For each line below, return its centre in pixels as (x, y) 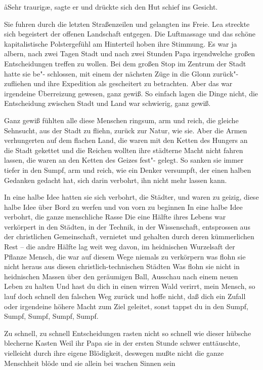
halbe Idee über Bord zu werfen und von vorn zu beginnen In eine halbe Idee (123, 207)
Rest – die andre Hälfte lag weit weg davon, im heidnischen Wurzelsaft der (120, 247)
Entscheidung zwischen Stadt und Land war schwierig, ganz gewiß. (107, 103)
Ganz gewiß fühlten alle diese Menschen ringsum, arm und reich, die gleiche (121, 120)
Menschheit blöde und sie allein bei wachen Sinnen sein (90, 363)
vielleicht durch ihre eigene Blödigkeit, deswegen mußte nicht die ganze (114, 353)
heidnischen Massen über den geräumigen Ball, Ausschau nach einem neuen (121, 276)
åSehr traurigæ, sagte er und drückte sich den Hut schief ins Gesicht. (111, 7)
